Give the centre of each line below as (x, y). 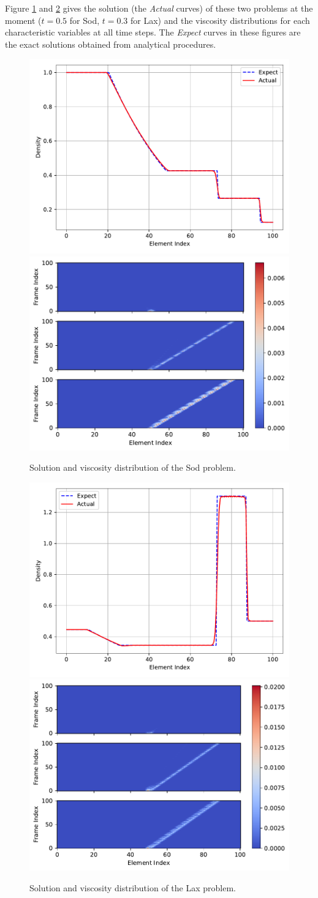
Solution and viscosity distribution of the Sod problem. (133, 467)
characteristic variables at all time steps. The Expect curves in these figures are (153, 32)
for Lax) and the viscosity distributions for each (220, 20)
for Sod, (85, 20)
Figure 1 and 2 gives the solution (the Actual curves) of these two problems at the (159, 8)
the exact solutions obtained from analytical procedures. (111, 44)
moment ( (23, 20)
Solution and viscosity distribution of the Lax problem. (133, 888)
